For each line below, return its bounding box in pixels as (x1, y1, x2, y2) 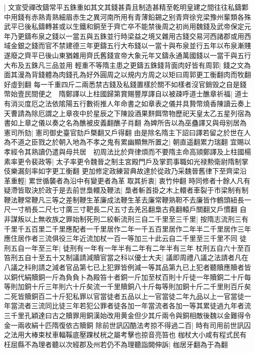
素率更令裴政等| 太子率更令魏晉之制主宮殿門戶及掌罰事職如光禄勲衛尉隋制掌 (4, 156, 249, 166)
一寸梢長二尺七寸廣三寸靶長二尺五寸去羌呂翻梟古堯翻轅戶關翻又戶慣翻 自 (10, 204, 247, 214)
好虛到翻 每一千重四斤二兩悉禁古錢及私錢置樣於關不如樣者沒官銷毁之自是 (4, 79, 240, 89)
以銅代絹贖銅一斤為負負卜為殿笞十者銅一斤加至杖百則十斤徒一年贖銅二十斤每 (4, 271, 251, 282)
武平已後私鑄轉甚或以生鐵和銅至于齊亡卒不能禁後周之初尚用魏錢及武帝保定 (4, 21, 244, 31)
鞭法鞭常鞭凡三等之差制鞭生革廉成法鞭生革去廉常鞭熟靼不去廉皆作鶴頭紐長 (4, 194, 244, 205)
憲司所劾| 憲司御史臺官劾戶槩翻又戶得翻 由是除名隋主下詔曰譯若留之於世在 (4, 127, 244, 137)
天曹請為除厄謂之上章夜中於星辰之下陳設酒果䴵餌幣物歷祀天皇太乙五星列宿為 (4, 108, 251, 118)
